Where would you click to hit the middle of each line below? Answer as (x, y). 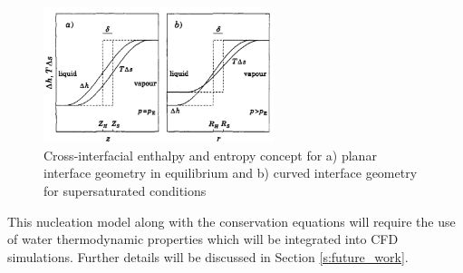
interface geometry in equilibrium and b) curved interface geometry (231, 173)
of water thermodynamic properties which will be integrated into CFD (203, 239)
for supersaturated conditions (125, 190)
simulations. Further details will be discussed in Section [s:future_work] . (208, 256)
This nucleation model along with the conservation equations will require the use (231, 221)
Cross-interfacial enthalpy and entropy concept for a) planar (210, 155)
